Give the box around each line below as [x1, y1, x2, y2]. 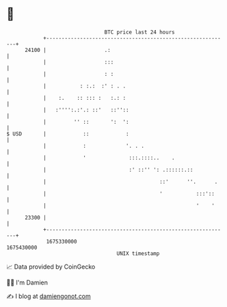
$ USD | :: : [6, 130, 129, 137]
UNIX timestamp [116, 250, 160, 257]
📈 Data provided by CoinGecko [6, 263, 96, 271]
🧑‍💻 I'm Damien [6, 278, 49, 286]
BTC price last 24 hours [104, 29, 175, 36]
